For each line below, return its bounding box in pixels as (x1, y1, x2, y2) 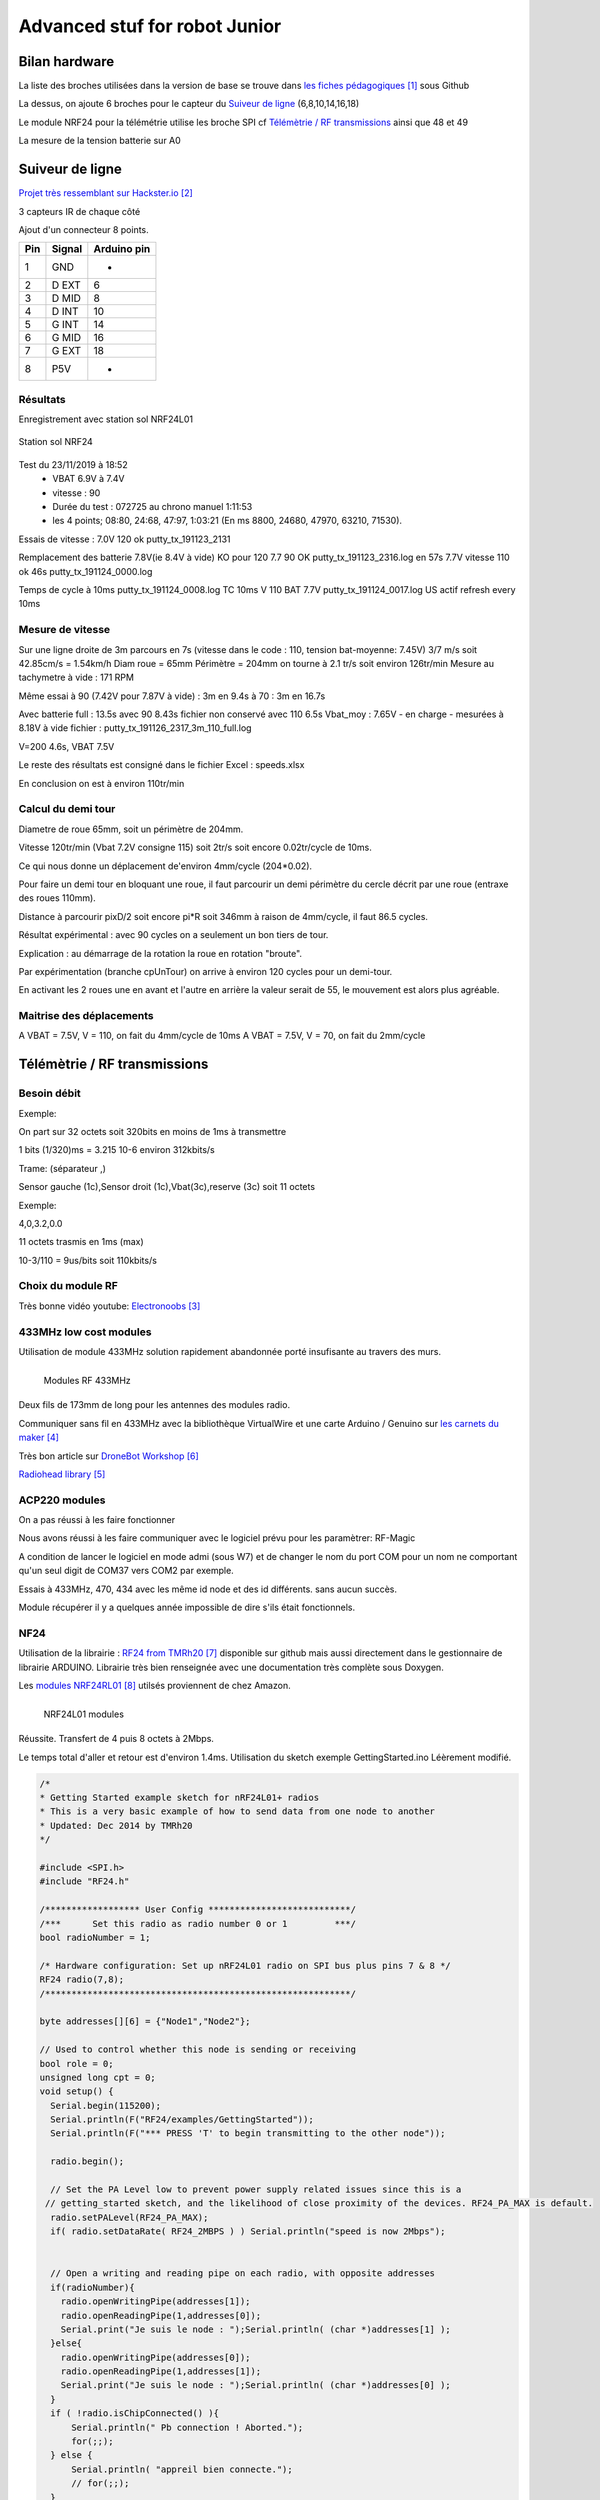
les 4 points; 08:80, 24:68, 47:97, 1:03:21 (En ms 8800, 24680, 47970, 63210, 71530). (52, 515, 403, 527)
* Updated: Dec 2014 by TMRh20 (39, 1820, 194, 1831)
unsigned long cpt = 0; (39, 2071, 157, 2083)
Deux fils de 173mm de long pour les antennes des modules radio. (18, 1399, 290, 1411)
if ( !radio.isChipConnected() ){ (50, 2408, 220, 2419)
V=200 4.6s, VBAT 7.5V (18, 740, 115, 752)
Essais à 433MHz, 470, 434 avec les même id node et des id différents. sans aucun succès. (18, 1583, 397, 1595)
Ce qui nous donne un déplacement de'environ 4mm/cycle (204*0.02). (18, 860, 313, 872)
